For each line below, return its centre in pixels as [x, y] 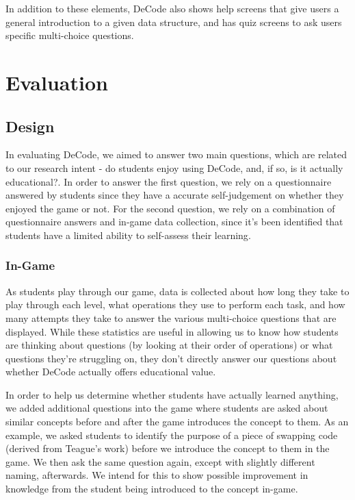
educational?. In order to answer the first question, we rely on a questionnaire [169, 181]
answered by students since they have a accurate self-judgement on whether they [175, 195]
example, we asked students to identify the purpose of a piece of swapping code [172, 435]
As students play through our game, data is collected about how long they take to [177, 291]
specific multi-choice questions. [70, 35]
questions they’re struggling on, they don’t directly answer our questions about [171, 358]
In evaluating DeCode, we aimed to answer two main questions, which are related [176, 154]
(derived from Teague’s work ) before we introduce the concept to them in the [168, 448]
